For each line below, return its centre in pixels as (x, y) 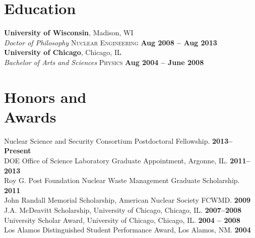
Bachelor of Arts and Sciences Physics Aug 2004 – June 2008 (104, 62)
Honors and (45, 97)
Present (18, 151)
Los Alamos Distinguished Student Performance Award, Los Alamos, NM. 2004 (127, 230)
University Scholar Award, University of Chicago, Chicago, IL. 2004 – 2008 (122, 220)
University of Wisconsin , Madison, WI (69, 33)
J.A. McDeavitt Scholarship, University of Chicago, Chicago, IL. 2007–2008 (123, 210)
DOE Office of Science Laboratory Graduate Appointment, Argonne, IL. (116, 160)
